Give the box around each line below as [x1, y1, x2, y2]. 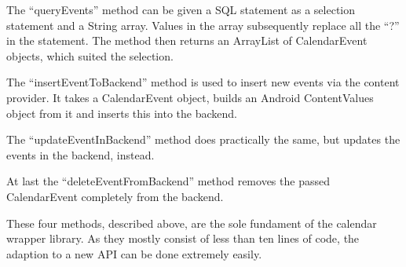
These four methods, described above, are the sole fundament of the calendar [6, 214, 377, 231]
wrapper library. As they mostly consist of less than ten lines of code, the [6, 230, 360, 247]
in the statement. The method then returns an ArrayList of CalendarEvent [6, 32, 368, 49]
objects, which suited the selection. [6, 47, 174, 64]
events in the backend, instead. [6, 146, 155, 163]
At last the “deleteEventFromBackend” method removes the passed [6, 173, 330, 189]
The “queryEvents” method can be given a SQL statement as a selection [6, 2, 356, 17]
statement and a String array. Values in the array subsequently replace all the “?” [6, 16, 400, 33]
